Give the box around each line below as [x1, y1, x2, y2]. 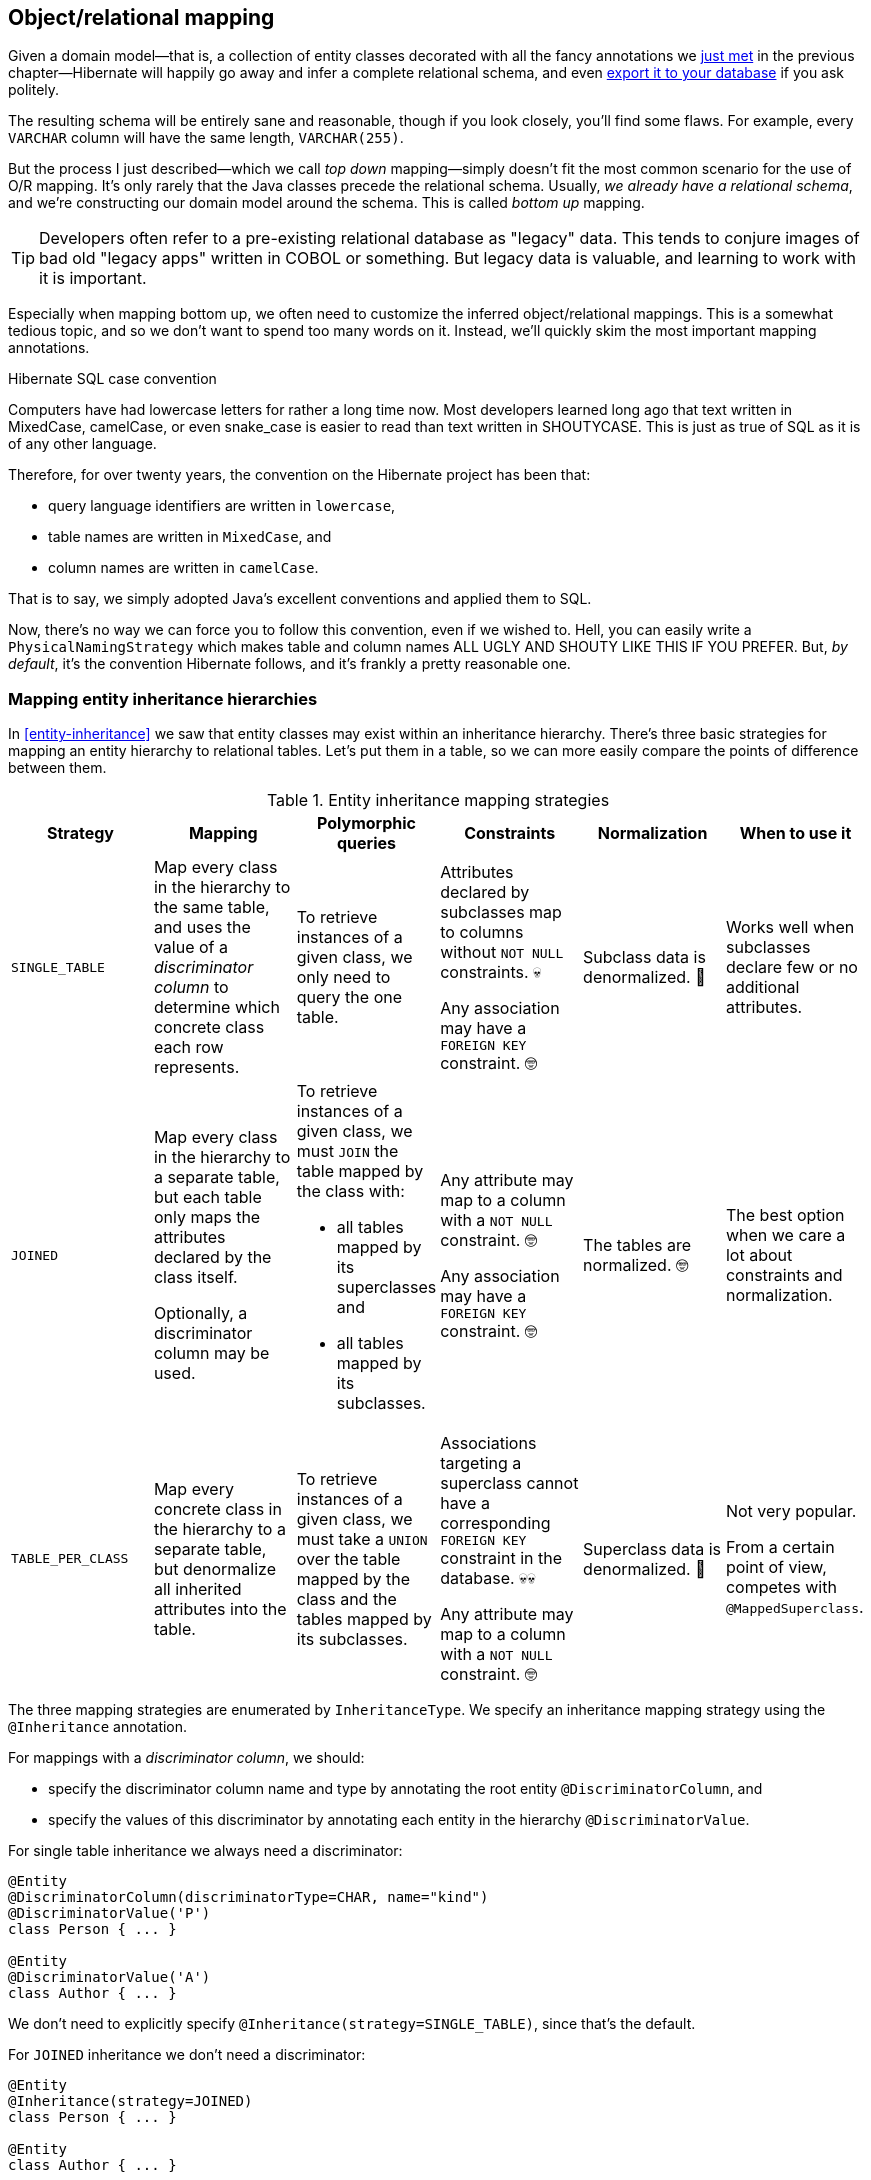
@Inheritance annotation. [8, 1718, 188, 1736]
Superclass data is [583, 1538, 721, 1559]
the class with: [296, 1181, 405, 1202]
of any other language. [8, 435, 157, 453]
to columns [440, 921, 524, 942]
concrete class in [153, 1498, 282, 1519]
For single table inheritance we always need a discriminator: [8, 1842, 403, 1860]
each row [153, 1037, 224, 1058]
